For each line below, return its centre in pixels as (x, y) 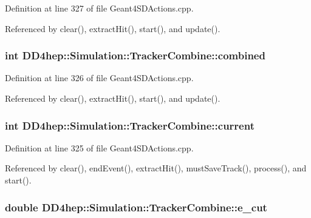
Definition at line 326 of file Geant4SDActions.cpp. (99, 78)
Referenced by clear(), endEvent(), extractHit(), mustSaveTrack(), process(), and (156, 168)
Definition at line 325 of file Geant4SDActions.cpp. (99, 147)
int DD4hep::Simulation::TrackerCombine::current (130, 125)
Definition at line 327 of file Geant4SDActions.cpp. (99, 8)
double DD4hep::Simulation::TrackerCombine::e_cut (136, 207)
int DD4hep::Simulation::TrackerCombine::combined (135, 55)
